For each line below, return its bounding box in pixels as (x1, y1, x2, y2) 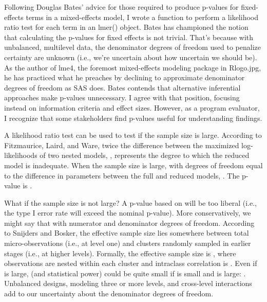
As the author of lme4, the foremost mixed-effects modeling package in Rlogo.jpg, (4, 62, 261, 73)
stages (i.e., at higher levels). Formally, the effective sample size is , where (4, 247, 236, 258)
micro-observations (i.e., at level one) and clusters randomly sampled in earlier (4, 238, 251, 248)
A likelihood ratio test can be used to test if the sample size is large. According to (4, 130, 262, 140)
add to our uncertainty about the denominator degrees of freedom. (4, 288, 214, 299)
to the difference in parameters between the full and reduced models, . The (4, 170, 240, 181)
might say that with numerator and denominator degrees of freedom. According (4, 217, 255, 228)
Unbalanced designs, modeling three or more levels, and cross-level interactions (4, 278, 252, 289)
